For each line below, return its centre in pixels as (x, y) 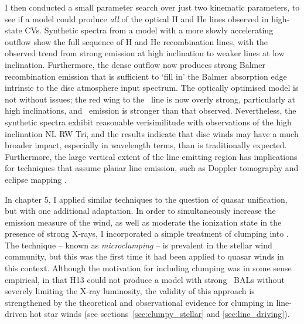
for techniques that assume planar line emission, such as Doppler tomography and (152, 168)
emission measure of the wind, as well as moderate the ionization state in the (143, 222)
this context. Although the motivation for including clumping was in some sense (148, 268)
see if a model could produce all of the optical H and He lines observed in (137, 18)
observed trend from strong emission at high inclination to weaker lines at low (145, 53)
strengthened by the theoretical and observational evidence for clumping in (139, 302)
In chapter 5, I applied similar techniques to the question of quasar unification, (146, 199)
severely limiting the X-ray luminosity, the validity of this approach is (130, 291)
